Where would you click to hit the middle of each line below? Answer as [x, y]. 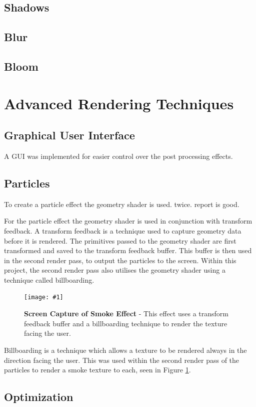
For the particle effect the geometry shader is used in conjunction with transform [128, 221]
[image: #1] [44, 297]
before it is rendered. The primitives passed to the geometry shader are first [120, 240]
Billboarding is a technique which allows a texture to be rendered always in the [125, 350]
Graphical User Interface [69, 135]
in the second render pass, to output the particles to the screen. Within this [120, 260]
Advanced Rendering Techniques [119, 103]
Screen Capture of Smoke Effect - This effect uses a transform [126, 314]
